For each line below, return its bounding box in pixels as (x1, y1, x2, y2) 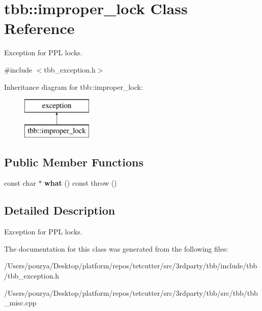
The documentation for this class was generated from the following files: (4, 243, 228, 254)
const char (4, 178, 36, 188)
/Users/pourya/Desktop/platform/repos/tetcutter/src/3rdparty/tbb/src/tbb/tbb (4, 287, 258, 298)
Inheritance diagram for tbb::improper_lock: (4, 81, 143, 92)
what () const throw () (44, 178, 117, 188)
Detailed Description (4, 202, 115, 218)
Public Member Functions (4, 154, 143, 169)
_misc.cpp (4, 297, 37, 308)
